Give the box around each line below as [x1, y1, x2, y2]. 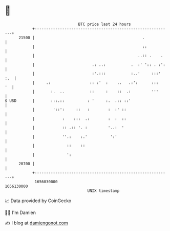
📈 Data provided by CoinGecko [5, 198, 72, 204]
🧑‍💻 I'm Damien [5, 209, 36, 216]
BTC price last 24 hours [78, 22, 131, 27]
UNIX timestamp [87, 188, 120, 193]
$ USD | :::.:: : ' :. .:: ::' [5, 98, 131, 103]
